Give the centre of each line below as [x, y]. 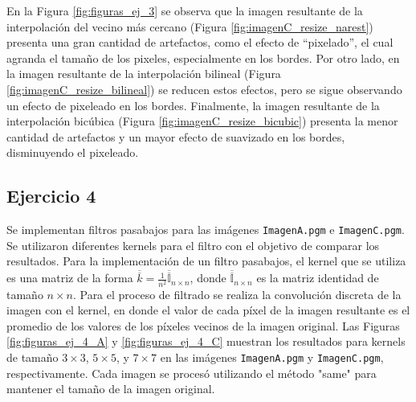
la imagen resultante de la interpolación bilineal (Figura [144, 74]
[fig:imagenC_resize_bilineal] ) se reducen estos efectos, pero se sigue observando [204, 89]
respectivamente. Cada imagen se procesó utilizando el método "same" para [192, 373]
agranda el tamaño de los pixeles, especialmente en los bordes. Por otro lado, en [203, 57]
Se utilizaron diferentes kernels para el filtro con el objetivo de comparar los [193, 245]
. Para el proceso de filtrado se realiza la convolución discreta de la [237, 294]
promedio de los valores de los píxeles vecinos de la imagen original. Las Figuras [203, 325]
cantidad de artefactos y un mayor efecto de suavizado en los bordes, [176, 136]
